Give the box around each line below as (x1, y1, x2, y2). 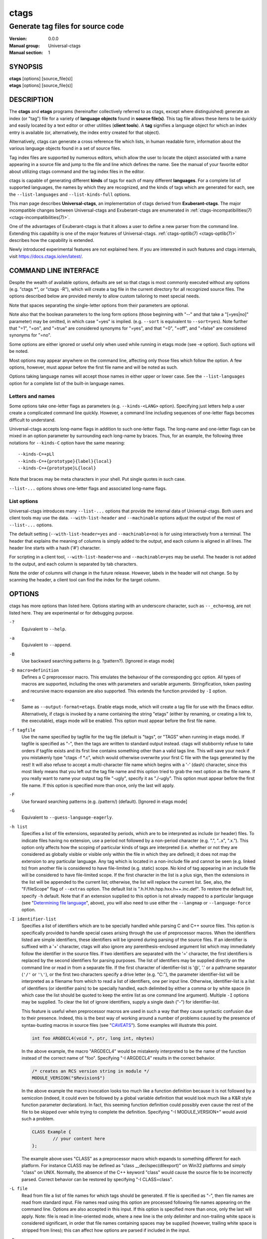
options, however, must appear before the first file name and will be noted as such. (9, 364, 178, 370)
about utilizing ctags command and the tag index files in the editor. (9, 169, 145, 174)
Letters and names (9, 393, 55, 399)
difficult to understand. (9, 417, 56, 423)
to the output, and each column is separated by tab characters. (9, 561, 138, 567)
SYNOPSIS (9, 62, 43, 71)
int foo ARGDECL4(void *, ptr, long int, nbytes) (32, 1035, 155, 1041)
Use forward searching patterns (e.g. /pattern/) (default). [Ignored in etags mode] (21, 798, 187, 804)
